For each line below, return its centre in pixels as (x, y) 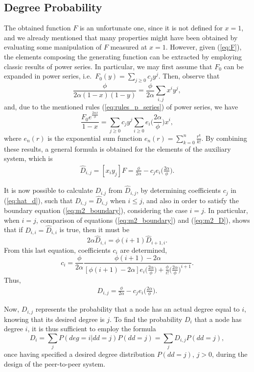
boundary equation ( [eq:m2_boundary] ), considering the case (96, 210)
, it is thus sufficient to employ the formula (92, 329)
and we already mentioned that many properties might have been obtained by (121, 37)
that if (13, 229)
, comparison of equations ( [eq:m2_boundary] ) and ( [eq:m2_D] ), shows (143, 220)
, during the (230, 354)
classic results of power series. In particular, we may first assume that (108, 66)
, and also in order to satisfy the (190, 200)
